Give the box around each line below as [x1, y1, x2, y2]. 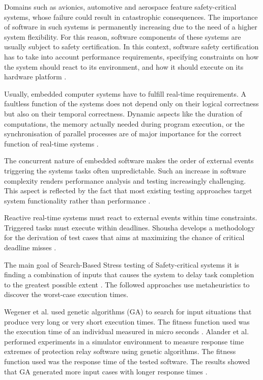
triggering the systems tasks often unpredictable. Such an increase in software [4, 165, 246, 176]
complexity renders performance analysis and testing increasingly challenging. [4, 175, 246, 186]
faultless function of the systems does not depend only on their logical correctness [4, 98, 259, 109]
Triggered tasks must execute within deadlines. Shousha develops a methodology [4, 222, 255, 232]
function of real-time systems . [4, 138, 99, 149]
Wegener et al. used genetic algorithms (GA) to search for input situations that [4, 306, 252, 317]
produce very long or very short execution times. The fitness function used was [4, 316, 250, 327]
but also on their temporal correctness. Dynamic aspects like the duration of [4, 108, 242, 119]
